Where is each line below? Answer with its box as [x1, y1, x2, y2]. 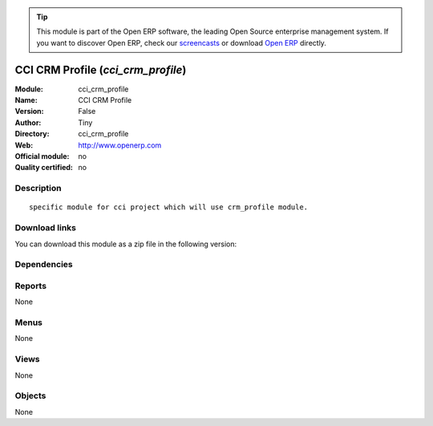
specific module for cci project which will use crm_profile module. [29, 203, 309, 212]
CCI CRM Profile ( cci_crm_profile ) [14, 63, 187, 76]
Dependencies [14, 259, 74, 270]
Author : [14, 117, 42, 128]
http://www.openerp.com [78, 140, 162, 150]
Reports [14, 280, 47, 291]
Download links [14, 222, 76, 233]
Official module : [14, 152, 70, 161]
